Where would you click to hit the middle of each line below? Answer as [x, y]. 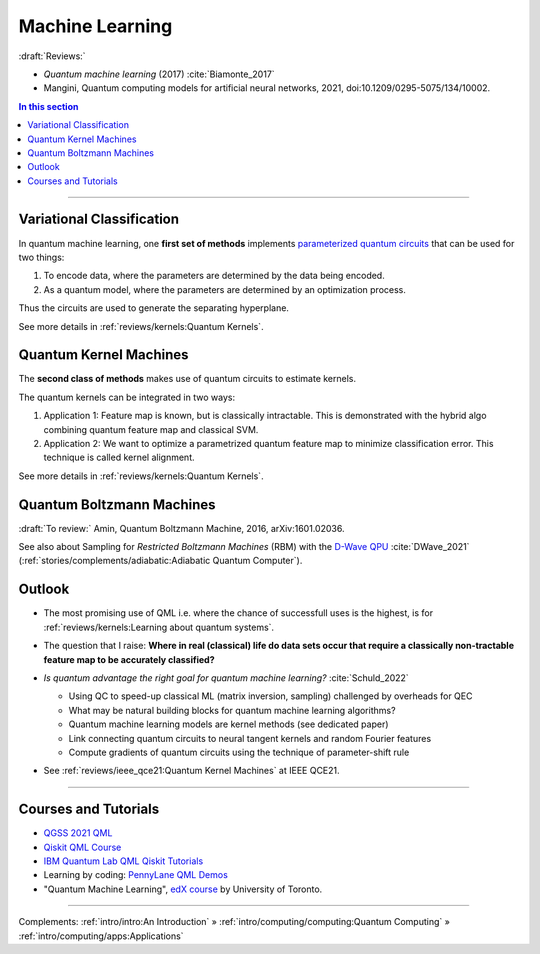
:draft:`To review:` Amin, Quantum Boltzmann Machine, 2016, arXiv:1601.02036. [181, 528]
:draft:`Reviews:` [52, 56]
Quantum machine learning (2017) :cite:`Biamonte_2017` [159, 74]
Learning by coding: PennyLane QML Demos [136, 875]
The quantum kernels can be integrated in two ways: [126, 397]
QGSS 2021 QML [78, 833]
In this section [48, 106]
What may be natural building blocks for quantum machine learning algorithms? [232, 710]
